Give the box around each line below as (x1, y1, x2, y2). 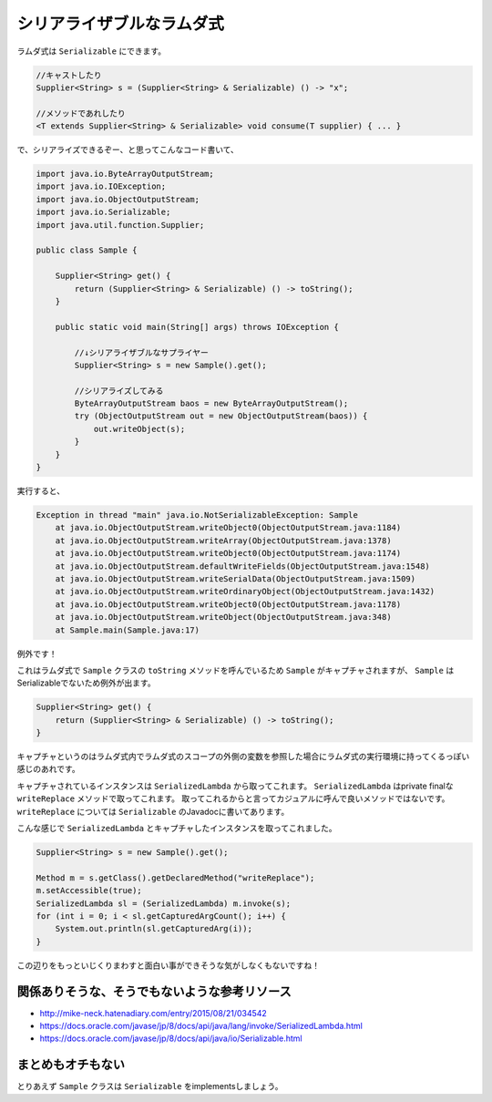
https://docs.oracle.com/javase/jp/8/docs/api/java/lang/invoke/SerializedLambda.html (39, 1021, 364, 1031)
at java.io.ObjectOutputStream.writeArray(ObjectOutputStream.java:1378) (55, 535, 392, 546)
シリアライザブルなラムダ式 (16, 14, 225, 34)
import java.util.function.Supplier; (36, 220, 205, 230)
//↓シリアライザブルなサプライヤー (74, 347, 209, 357)
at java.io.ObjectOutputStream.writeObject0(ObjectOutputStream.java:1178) (55, 599, 402, 610)
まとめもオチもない (16, 1057, 125, 1073)
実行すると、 (16, 486, 66, 497)
